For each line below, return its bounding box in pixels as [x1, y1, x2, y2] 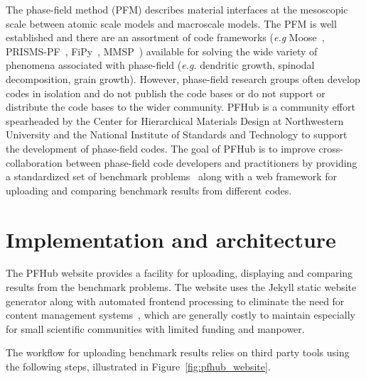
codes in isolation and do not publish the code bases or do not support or [6, 85, 325, 100]
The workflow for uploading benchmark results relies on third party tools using [6, 345, 350, 360]
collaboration [6, 155, 63, 170]
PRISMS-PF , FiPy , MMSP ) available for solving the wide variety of [6, 43, 318, 58]
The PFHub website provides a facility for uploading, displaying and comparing [6, 265, 353, 280]
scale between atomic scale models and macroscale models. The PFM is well [6, 16, 337, 31]
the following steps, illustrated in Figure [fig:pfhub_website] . [6, 359, 271, 373]
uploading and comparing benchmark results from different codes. [6, 182, 292, 197]
